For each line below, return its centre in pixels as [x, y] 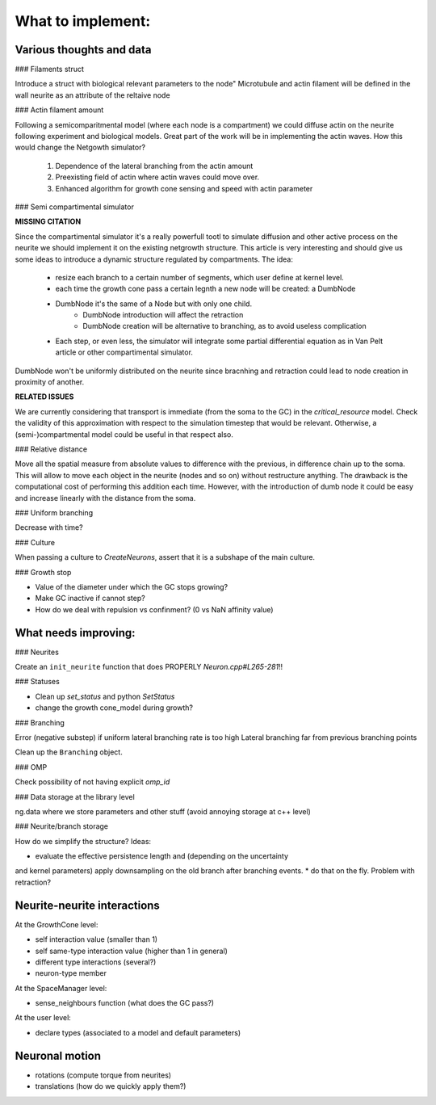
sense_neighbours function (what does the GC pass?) [124, 1003]
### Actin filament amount [59, 110]
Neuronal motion [58, 1055]
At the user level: [43, 1018]
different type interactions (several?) [96, 962]
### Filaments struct [50, 69]
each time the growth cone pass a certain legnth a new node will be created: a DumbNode [205, 289]
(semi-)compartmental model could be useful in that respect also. [124, 434]
